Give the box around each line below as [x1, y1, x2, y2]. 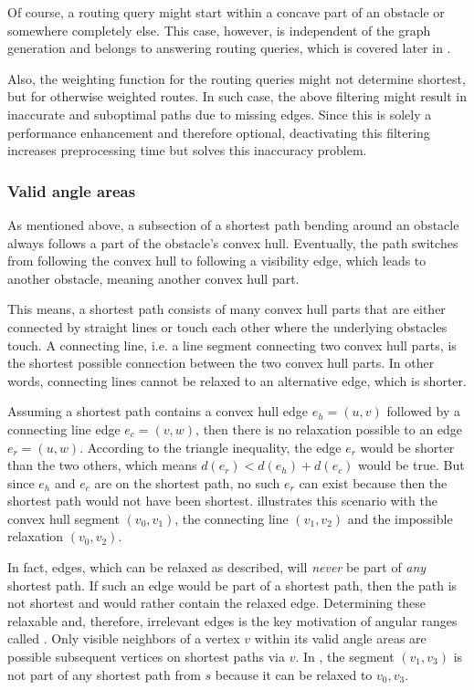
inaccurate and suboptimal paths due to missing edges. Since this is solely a [7, 104, 432, 123]
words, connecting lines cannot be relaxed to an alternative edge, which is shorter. [7, 371, 467, 390]
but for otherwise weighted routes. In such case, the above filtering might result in [7, 87, 468, 106]
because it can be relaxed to [215, 664, 373, 684]
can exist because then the [299, 473, 448, 492]
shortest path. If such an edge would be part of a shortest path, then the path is [7, 575, 458, 594]
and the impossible [347, 508, 453, 528]
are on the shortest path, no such [94, 473, 280, 492]
